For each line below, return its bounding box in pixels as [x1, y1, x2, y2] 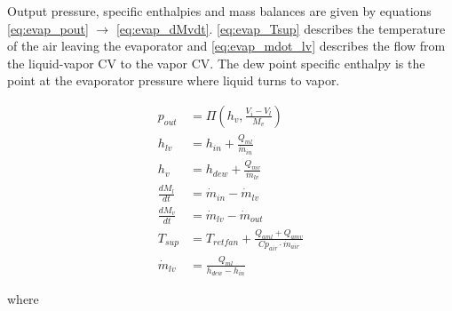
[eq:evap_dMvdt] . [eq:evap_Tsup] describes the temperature [115, 19, 446, 37]
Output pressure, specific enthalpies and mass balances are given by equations [7, 2, 432, 20]
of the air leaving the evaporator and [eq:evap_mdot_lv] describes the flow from [7, 36, 446, 55]
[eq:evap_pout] [7, 19, 89, 37]
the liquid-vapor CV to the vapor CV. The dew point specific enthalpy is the [7, 53, 425, 72]
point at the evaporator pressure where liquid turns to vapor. [7, 71, 340, 90]
